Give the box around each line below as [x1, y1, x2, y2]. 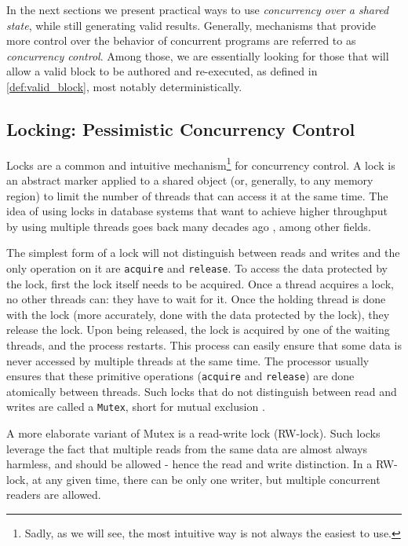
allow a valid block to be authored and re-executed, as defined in [6, 63, 318, 79]
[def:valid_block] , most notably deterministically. [6, 78, 242, 94]
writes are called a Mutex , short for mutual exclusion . [6, 398, 265, 415]
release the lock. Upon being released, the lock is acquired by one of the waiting [6, 321, 390, 338]
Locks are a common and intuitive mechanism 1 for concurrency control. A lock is [6, 154, 395, 173]
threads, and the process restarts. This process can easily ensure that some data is [6, 337, 402, 354]
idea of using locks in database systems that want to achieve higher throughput [6, 203, 388, 219]
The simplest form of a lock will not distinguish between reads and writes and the [6, 244, 400, 261]
